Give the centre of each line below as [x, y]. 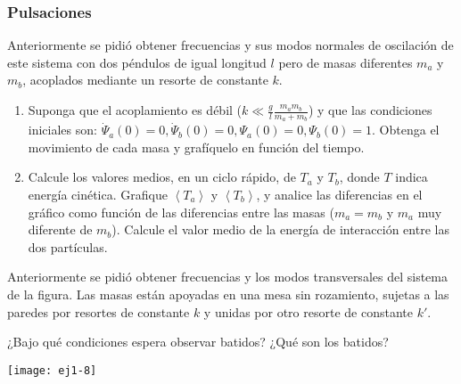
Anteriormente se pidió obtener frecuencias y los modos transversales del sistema [227, 277]
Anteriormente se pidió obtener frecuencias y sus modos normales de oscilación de [230, 45]
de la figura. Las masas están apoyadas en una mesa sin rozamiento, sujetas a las [228, 294]
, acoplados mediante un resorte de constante [145, 80]
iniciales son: [62, 130]
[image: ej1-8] [52, 370]
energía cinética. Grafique [98, 195]
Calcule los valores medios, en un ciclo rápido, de [162, 177]
